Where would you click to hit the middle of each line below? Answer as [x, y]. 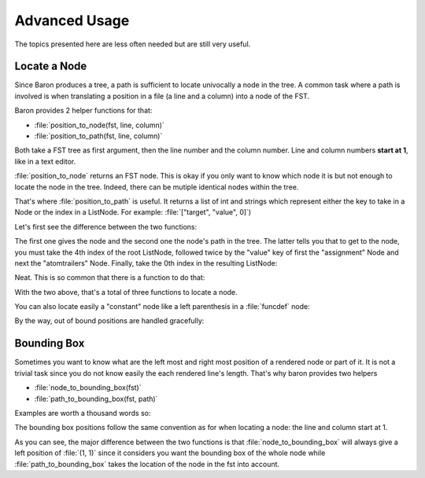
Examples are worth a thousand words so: [83, 413]
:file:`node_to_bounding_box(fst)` [88, 388]
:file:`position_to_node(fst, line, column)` [99, 125]
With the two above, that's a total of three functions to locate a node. [126, 292]
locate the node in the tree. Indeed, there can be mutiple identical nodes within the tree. [157, 187]
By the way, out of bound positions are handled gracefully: [109, 321]
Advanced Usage [72, 20]
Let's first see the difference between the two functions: [105, 226]
